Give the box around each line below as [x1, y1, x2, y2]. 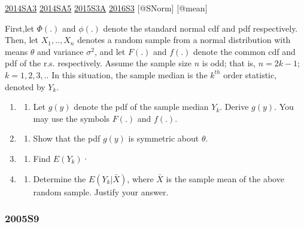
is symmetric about [128, 132, 199, 145]
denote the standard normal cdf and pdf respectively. [103, 22, 298, 34]
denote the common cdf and [193, 45, 296, 57]
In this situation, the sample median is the [51, 68, 208, 81]
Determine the [33, 172, 86, 185]
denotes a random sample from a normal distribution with [77, 33, 291, 46]
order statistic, [223, 68, 277, 81]
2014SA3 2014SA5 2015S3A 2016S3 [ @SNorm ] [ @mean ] [5, 2, 208, 14]
